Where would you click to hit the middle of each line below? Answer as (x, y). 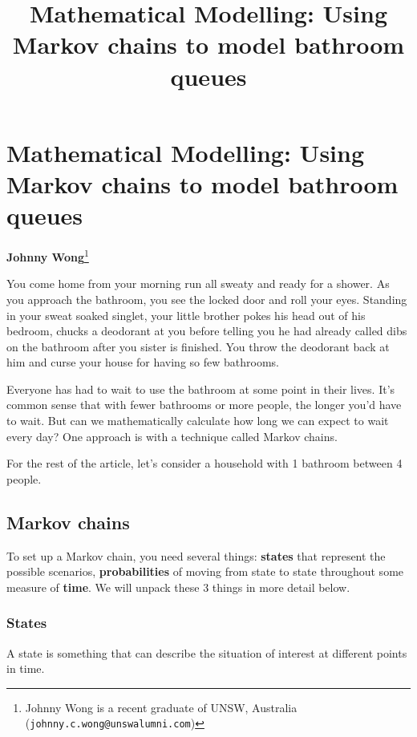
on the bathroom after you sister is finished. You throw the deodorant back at (198, 346)
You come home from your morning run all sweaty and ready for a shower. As (198, 283)
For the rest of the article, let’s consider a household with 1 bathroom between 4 (204, 463)
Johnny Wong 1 (48, 255)
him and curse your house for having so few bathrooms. (143, 362)
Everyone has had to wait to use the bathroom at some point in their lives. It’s (201, 389)
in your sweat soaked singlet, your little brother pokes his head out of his (186, 315)
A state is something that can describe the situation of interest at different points (207, 652)
